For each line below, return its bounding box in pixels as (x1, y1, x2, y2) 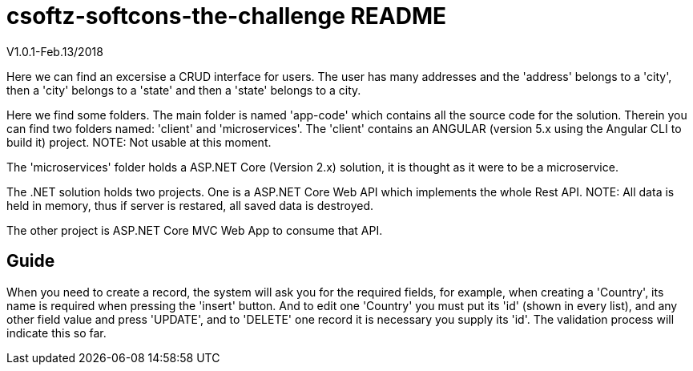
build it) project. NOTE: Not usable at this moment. (6, 135, 272, 149)
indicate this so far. (6, 325, 107, 340)
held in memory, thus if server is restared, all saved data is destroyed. (6, 198, 373, 212)
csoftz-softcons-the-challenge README (6, 2, 447, 30)
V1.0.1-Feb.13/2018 (6, 44, 103, 58)
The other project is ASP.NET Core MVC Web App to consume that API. (6, 223, 383, 237)
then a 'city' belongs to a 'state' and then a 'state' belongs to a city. (6, 83, 361, 97)
